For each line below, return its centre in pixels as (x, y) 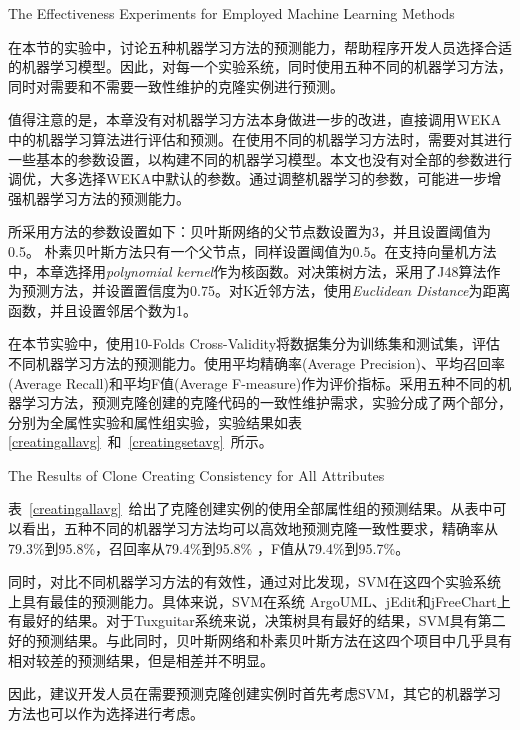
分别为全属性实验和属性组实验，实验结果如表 (155, 421)
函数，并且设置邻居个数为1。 (102, 309)
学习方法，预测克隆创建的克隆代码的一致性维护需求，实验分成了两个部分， (266, 402)
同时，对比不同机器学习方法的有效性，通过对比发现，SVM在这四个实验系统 (255, 581)
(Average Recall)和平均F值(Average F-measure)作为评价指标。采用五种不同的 (253, 382)
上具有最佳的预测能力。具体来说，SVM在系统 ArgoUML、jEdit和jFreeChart (252, 600)
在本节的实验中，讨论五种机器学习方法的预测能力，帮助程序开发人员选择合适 (260, 46)
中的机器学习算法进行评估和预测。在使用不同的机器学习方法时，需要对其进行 (260, 138)
